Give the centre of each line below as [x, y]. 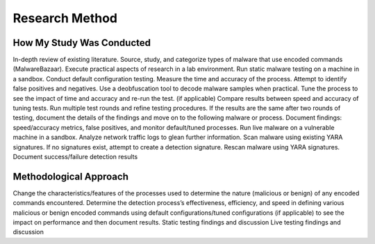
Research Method [65, 18]
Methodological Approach [70, 176]
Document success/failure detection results [75, 156]
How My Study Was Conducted [82, 43]
